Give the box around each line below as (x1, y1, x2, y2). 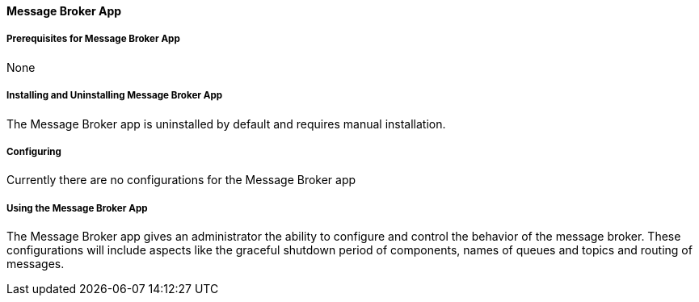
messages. (6, 257, 65, 271)
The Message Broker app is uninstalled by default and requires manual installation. (6, 116, 446, 131)
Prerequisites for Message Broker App (6, 33, 180, 45)
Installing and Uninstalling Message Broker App (6, 90, 223, 102)
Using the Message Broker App (6, 202, 148, 214)
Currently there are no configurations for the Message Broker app (6, 173, 356, 187)
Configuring (6, 145, 61, 157)
